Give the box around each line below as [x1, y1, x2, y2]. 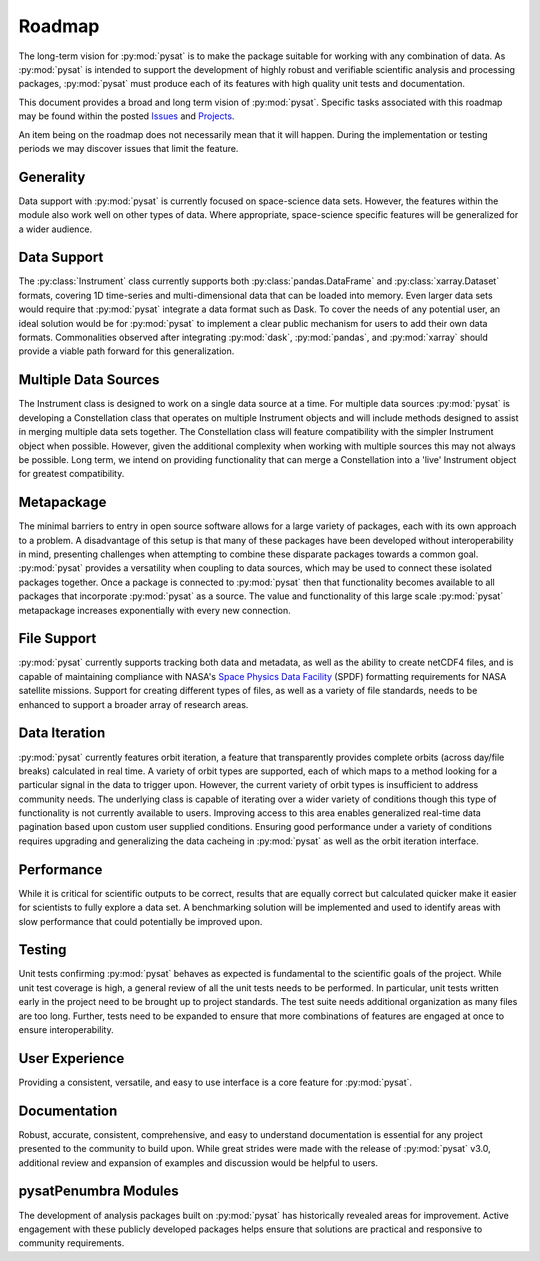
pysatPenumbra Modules [18, 1183, 179, 1200]
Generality [18, 168, 86, 185]
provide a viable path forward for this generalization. [18, 345, 235, 357]
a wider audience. [18, 223, 93, 235]
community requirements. [18, 1237, 125, 1249]
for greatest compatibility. [18, 468, 125, 480]
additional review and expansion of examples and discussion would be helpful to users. [18, 1156, 379, 1169]
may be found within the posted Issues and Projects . [18, 110, 235, 122]
